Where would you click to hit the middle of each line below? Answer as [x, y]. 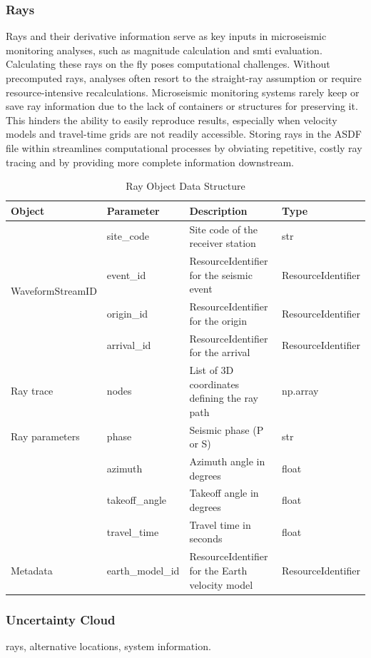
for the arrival [220, 352]
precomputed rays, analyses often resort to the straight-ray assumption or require [184, 78]
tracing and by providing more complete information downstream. [150, 162]
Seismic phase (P [227, 429]
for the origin [218, 320]
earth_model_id [143, 570]
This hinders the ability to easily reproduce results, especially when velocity [172, 120]
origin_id [127, 313]
